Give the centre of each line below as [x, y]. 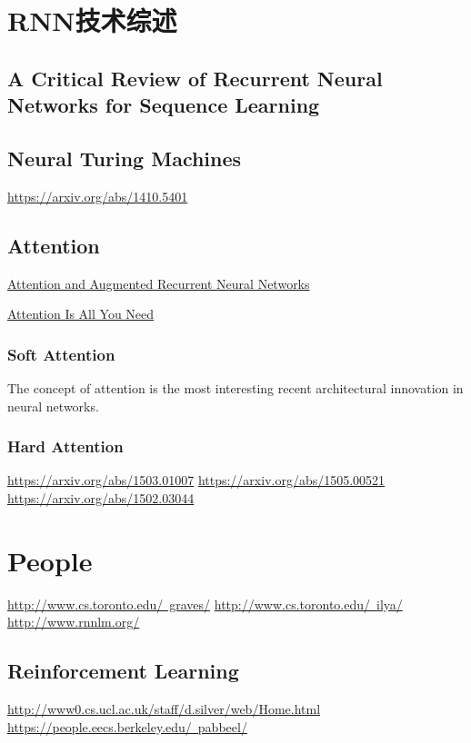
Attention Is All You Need [81, 314]
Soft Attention [61, 354]
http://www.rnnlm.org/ [74, 622]
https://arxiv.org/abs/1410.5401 [98, 196]
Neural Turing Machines [125, 158]
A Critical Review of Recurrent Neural [195, 78]
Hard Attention [65, 446]
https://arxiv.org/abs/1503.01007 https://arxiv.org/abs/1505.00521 [196, 480]
